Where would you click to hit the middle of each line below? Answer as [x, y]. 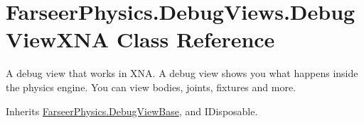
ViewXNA [58, 39]
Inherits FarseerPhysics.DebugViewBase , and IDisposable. [132, 111]
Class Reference [196, 39]
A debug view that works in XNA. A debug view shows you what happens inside [182, 73]
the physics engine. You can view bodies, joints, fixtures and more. [151, 87]
